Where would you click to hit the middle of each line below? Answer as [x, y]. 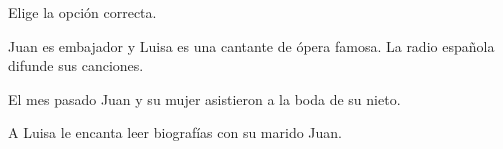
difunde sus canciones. [76, 65]
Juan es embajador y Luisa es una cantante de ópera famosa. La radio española [251, 45]
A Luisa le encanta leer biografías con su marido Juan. [175, 132]
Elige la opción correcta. [82, 12]
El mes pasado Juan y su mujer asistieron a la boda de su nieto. [204, 98]
